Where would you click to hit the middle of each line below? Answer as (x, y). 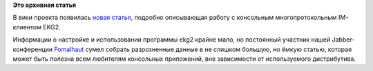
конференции (33, 49)
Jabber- (343, 40)
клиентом (27, 27)
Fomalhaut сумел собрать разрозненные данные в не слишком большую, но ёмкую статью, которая (203, 49)
